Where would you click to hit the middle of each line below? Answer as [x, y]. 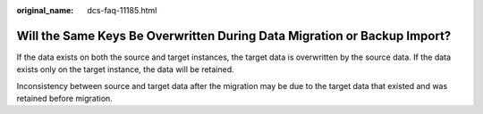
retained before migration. [65, 99]
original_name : [45, 10]
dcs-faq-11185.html [122, 10]
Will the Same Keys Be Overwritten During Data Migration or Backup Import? [234, 36]
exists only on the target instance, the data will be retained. [125, 69]
